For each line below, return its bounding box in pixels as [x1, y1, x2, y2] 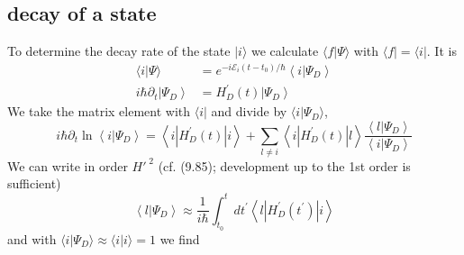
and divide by [211, 102, 287, 121]
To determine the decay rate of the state [7, 41, 231, 60]
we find [159, 229, 200, 248]
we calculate [250, 41, 319, 60]
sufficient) [7, 174, 61, 193]
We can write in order [7, 156, 128, 175]
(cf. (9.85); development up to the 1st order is [158, 156, 411, 175]
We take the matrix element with [7, 102, 191, 121]
